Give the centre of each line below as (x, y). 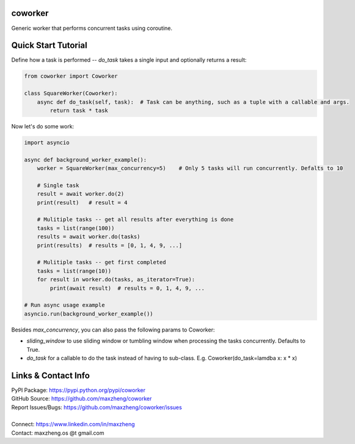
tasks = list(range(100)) (76, 228)
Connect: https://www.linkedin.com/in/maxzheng (73, 424)
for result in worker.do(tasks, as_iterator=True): (116, 279)
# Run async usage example (64, 305)
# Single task (58, 185)
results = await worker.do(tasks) (89, 237)
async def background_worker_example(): (85, 160)
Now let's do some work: (43, 126)
